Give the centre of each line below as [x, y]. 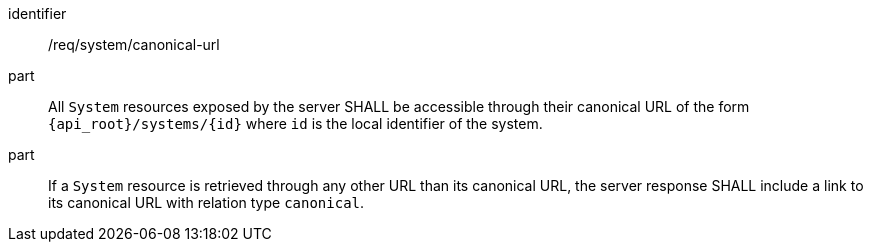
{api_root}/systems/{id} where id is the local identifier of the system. [295, 123]
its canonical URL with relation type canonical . [206, 202]
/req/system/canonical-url [134, 44]
